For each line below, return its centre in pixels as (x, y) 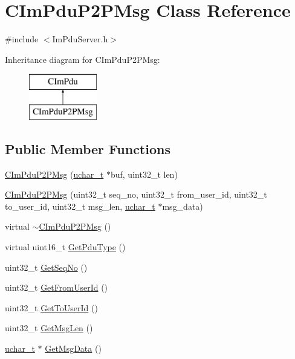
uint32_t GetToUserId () (51, 307)
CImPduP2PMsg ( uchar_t (54, 174)
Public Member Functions (88, 148)
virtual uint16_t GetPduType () (65, 247)
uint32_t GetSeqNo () (46, 267)
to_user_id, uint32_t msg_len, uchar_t (80, 206)
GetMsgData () (73, 348)
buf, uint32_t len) (144, 174)
